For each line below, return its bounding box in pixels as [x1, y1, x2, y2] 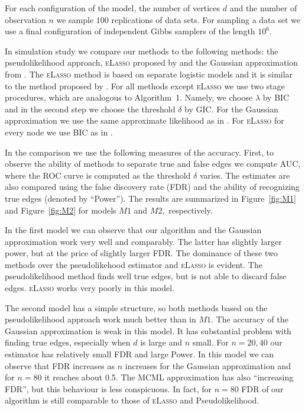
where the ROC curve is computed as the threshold [5, 169, 191, 181]
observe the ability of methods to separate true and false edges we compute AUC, [5, 157, 301, 170]
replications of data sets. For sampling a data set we [111, 13, 300, 25]
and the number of [229, 2, 297, 14]
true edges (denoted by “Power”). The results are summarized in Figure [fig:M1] [5, 192, 296, 204]
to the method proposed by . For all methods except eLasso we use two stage [5, 79, 285, 92]
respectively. [168, 204, 213, 216]
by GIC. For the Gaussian [184, 102, 278, 115]
